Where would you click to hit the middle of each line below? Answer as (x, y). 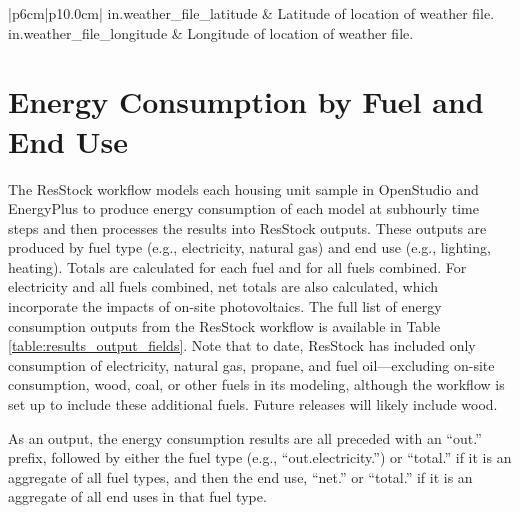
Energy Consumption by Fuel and (246, 101)
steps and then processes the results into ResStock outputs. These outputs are (247, 227)
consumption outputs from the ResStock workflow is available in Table (224, 325)
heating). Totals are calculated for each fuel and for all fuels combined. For (237, 266)
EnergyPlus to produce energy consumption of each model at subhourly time (243, 208)
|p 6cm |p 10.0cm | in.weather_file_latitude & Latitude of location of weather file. (251, 13)
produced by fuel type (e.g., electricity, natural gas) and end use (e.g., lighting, (249, 247)
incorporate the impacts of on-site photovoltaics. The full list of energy (225, 306)
